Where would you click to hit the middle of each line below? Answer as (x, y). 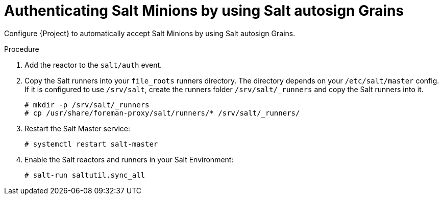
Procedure (22, 49)
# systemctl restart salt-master (91, 144)
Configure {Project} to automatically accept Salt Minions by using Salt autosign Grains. (150, 33)
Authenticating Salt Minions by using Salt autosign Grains (204, 11)
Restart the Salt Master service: (77, 128)
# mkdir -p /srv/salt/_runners (87, 105)
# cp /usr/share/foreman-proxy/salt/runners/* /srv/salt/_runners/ (162, 113)
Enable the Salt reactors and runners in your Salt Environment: (129, 159)
